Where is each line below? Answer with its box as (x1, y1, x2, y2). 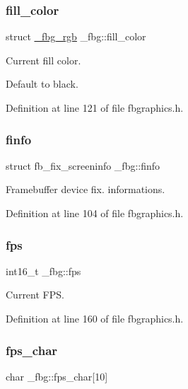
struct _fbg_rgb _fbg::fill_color (6, 29, 146, 44)
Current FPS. (6, 287, 64, 302)
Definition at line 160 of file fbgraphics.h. (6, 311, 184, 325)
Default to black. (6, 76, 78, 91)
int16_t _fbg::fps (6, 263, 81, 278)
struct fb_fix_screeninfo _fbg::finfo (6, 158, 160, 173)
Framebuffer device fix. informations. (6, 182, 165, 197)
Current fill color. (6, 52, 81, 67)
